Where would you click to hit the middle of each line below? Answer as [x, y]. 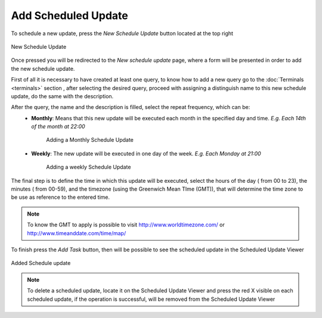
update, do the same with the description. [62, 96]
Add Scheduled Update [69, 15]
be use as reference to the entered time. [61, 197]
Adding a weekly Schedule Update [89, 167]
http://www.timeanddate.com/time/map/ [77, 233]
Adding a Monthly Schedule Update [90, 140]
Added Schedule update [41, 263]
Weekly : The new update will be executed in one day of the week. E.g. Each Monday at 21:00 [146, 153]
